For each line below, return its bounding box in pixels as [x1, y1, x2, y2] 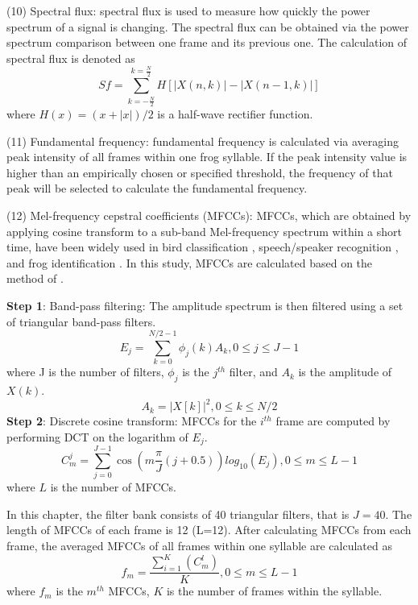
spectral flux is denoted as [6, 49, 135, 66]
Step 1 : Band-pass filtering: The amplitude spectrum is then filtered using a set [6, 296, 404, 313]
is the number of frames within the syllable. [166, 582, 383, 599]
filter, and [229, 363, 278, 380]
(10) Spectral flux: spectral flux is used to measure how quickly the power [6, 2, 370, 19]
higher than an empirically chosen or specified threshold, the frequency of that [6, 164, 393, 180]
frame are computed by [275, 412, 391, 429]
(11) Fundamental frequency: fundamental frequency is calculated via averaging [6, 132, 399, 149]
